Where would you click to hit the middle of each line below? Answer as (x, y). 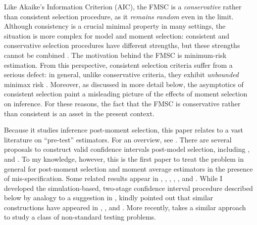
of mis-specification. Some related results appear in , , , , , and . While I (113, 178)
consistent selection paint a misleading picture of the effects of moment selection (126, 94)
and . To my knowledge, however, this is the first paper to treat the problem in (124, 158)
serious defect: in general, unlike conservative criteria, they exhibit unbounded (121, 74)
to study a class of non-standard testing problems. (80, 217)
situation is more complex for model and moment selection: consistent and (117, 35)
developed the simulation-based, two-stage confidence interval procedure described (128, 188)
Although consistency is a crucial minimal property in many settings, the (115, 26)
